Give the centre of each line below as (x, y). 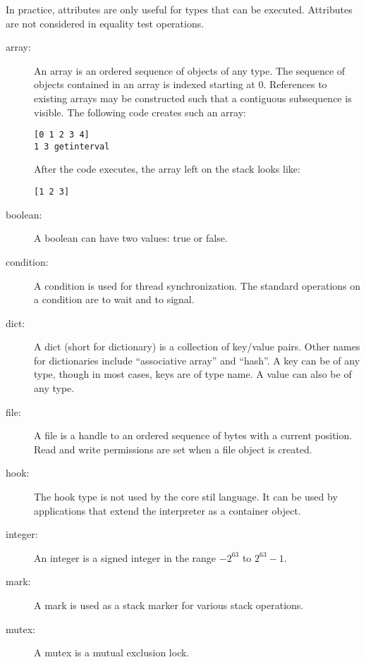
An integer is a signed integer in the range (125, 557)
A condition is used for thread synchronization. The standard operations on (197, 285)
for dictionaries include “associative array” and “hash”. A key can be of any (197, 360)
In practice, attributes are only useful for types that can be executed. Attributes (179, 9)
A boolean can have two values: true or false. (131, 238)
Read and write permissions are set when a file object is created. (173, 449)
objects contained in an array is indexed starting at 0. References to (181, 84)
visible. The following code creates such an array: (140, 112)
